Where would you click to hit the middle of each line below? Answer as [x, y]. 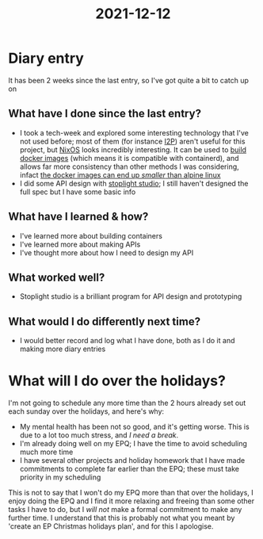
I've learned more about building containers [91, 235]
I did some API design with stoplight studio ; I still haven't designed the [134, 183]
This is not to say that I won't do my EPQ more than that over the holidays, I [131, 493]
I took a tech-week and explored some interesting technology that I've [134, 132]
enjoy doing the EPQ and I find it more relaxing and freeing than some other [131, 501]
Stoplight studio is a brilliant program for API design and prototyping [131, 296]
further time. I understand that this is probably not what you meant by [122, 518]
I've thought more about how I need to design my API [107, 252]
